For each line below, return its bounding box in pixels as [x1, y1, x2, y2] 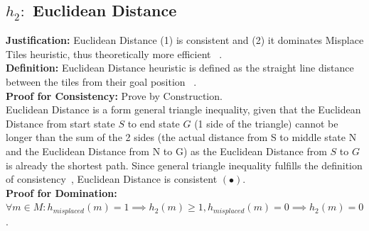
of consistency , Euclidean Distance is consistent [6, 171, 218, 186]
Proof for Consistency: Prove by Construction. [6, 88, 223, 103]
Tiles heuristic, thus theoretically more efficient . [6, 46, 223, 61]
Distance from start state [6, 115, 115, 130]
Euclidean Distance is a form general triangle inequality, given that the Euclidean [6, 102, 361, 117]
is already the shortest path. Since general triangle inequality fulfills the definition [6, 157, 363, 172]
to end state [127, 115, 180, 130]
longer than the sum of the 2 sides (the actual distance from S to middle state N [6, 130, 357, 145]
